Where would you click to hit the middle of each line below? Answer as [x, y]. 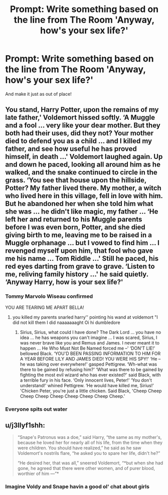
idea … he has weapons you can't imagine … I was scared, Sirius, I [89, 338]
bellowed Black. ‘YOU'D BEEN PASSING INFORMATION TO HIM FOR [90, 353]
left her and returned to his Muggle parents [74, 219]
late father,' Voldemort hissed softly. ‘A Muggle [80, 118]
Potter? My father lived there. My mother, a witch [83, 188]
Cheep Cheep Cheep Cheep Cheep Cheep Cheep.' [72, 396]
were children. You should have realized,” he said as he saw [79, 448]
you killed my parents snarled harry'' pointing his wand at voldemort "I [85, 317]
